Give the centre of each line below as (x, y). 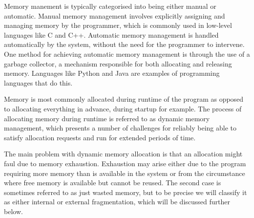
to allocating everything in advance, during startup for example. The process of (123, 108)
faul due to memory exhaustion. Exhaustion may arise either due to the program (125, 163)
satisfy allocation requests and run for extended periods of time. (100, 137)
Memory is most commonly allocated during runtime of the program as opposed (124, 99)
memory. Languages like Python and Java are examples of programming (112, 73)
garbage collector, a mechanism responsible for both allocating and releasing (118, 63)
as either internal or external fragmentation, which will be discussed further (117, 202)
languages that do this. (38, 82)
